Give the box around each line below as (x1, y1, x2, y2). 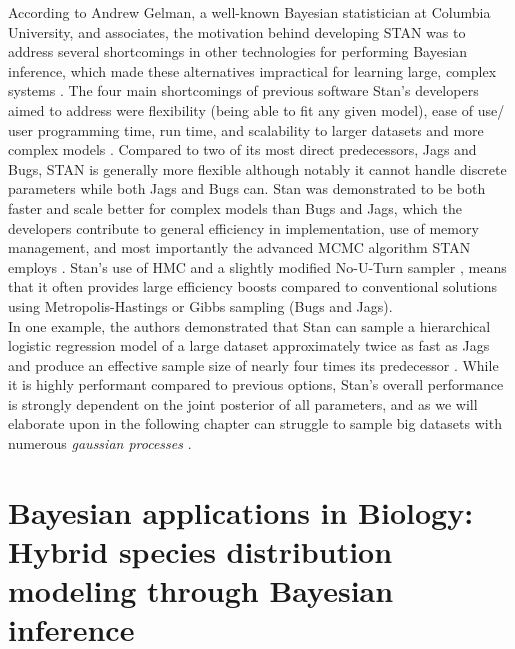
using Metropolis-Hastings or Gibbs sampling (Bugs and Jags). (8, 295, 393, 316)
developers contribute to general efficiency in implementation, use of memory (8, 217, 479, 238)
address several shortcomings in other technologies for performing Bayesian (8, 41, 468, 62)
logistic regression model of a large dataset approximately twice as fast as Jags (8, 335, 490, 356)
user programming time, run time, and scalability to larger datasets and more (8, 119, 484, 140)
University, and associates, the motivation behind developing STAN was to (8, 21, 466, 42)
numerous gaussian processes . (8, 433, 192, 454)
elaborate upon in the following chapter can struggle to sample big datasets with (8, 413, 502, 434)
